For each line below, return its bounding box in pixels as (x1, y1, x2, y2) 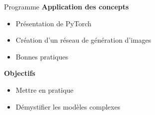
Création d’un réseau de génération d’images (15, 35, 152, 45)
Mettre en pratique (15, 84, 74, 95)
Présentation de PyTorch (15, 18, 92, 28)
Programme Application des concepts (4, 1, 129, 11)
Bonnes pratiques (15, 51, 69, 61)
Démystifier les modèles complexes (15, 101, 120, 112)
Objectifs (4, 68, 35, 78)
